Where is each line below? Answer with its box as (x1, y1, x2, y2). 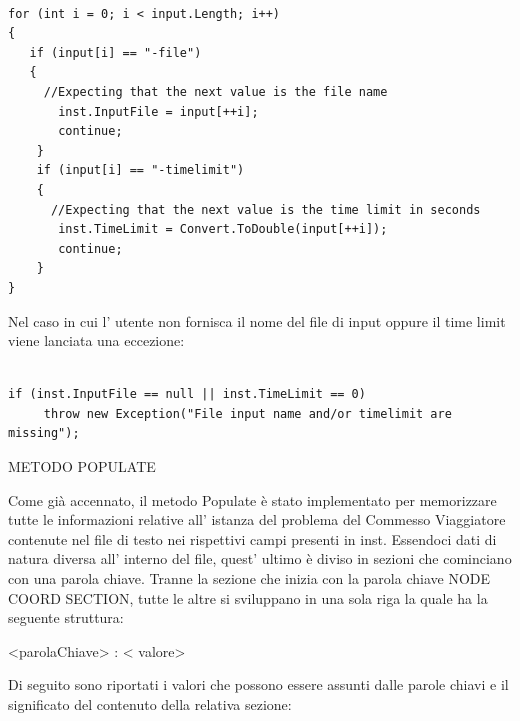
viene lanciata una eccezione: (8, 330, 185, 351)
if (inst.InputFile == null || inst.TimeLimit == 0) (8, 387, 366, 402)
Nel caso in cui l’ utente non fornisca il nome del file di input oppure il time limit (8, 310, 506, 331)
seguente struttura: (8, 607, 124, 628)
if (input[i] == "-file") (29, 45, 202, 60)
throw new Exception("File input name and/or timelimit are (43, 406, 452, 421)
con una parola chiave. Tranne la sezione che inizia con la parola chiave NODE (8, 568, 491, 589)
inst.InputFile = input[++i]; (58, 104, 259, 119)
